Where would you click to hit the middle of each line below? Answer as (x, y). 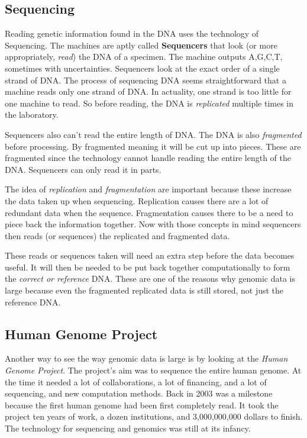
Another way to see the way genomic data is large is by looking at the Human (146, 358)
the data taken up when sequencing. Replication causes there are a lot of (137, 200)
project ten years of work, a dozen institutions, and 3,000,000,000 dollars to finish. (154, 416)
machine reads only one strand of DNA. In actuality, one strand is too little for (148, 91)
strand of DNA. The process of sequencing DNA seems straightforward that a (146, 80)
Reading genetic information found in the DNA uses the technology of (132, 33)
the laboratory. (32, 115)
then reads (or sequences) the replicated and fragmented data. (117, 235)
